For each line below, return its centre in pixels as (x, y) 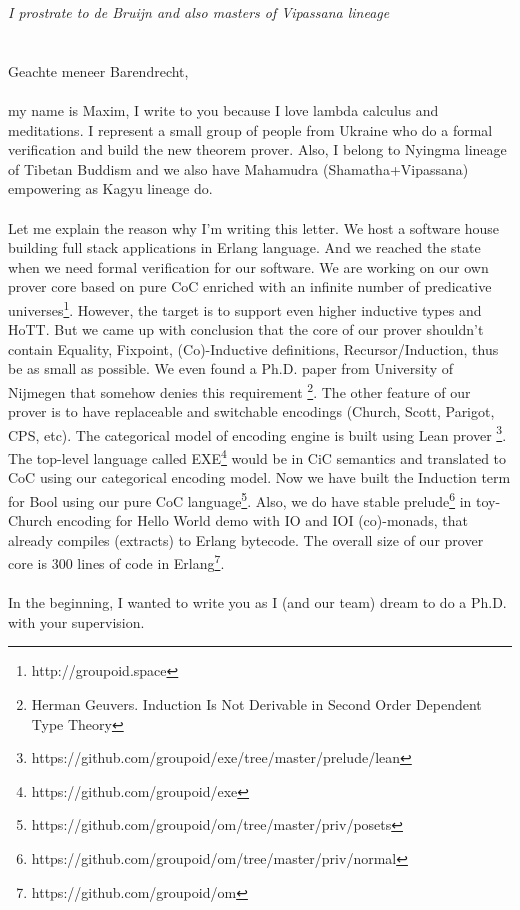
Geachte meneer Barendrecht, (98, 70)
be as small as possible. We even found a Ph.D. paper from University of (231, 368)
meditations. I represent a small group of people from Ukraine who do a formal (250, 129)
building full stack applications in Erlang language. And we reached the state (244, 247)
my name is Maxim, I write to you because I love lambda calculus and (223, 109)
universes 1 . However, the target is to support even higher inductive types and (245, 308)
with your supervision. (76, 621)
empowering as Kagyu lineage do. (110, 188)
